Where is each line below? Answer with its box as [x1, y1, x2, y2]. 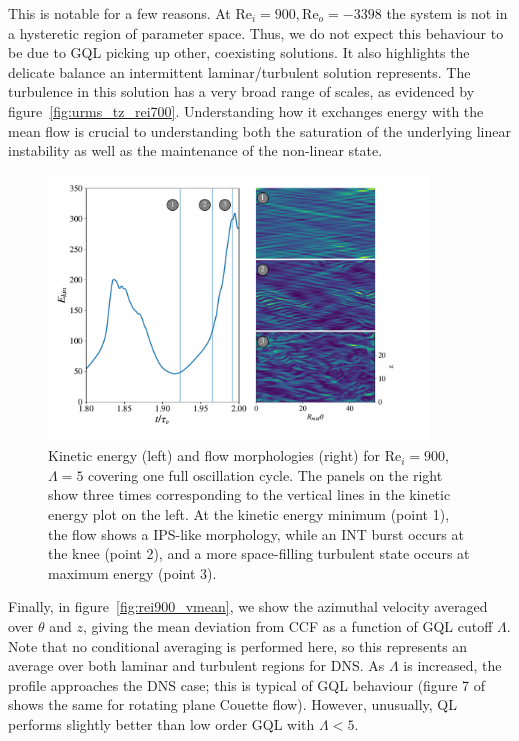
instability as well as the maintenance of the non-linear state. [8, 140, 383, 161]
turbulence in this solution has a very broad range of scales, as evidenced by [8, 81, 475, 102]
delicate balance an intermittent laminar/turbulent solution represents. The [8, 61, 471, 82]
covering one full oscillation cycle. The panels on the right [88, 464, 443, 485]
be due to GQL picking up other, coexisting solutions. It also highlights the [8, 42, 470, 63]
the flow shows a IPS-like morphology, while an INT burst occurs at [48, 523, 464, 544]
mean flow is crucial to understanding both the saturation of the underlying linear [8, 120, 511, 141]
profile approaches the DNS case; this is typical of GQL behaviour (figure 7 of [8, 674, 485, 695]
